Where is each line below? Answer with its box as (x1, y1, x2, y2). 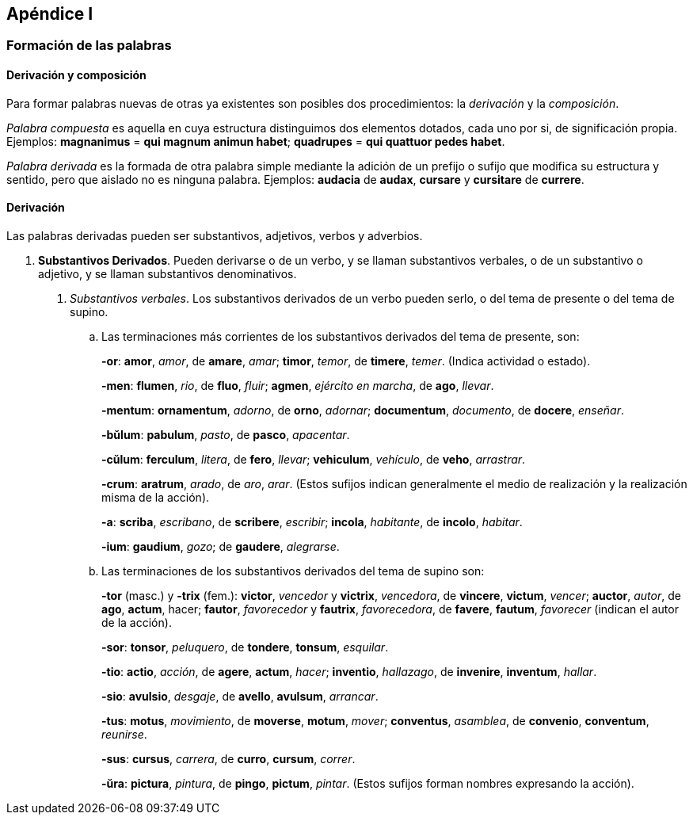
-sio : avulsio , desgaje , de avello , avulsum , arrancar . (101, 689, 379, 703)
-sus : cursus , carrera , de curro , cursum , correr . (101, 751, 356, 766)
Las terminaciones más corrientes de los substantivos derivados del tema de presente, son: (101, 329, 580, 343)
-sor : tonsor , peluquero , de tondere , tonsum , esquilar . (101, 640, 389, 654)
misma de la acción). (101, 490, 210, 504)
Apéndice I (6, 4, 93, 24)
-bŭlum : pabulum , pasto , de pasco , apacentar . (101, 427, 350, 441)
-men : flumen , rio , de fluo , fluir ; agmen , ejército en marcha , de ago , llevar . (101, 378, 494, 392)
